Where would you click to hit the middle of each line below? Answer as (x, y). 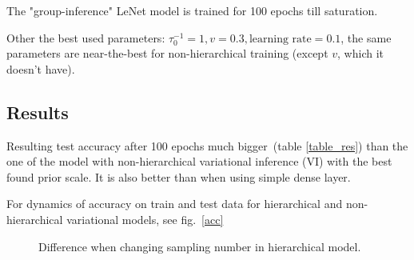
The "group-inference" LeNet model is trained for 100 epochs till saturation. (192, 10)
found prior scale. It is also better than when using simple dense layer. (179, 176)
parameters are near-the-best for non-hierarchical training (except (167, 53)
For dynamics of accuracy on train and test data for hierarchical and (175, 204)
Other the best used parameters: (86, 37)
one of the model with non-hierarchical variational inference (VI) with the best (199, 161)
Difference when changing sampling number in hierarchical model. (200, 246)
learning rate (280, 39)
